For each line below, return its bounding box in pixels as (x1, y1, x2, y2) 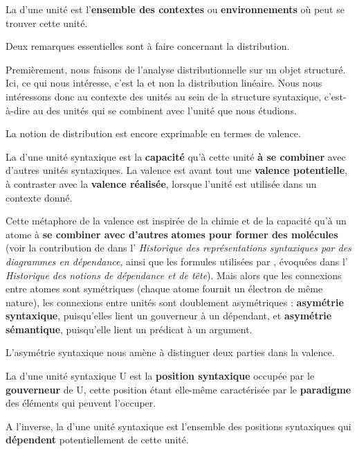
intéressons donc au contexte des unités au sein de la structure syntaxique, (6, 89, 322, 103)
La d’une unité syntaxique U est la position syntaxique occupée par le (6, 369, 315, 383)
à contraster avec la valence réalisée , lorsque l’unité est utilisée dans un (6, 176, 317, 191)
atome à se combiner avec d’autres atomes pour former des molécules (6, 227, 338, 241)
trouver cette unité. (6, 15, 88, 30)
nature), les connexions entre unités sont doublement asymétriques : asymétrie (6, 294, 344, 309)
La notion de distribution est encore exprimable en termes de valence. (6, 126, 301, 141)
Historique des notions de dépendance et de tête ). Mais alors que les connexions (6, 267, 342, 282)
